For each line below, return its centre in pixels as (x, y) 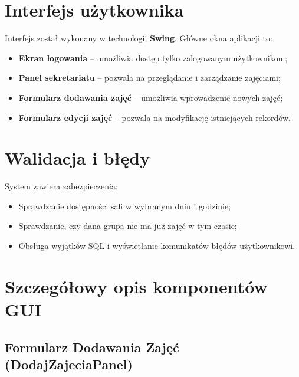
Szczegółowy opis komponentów (136, 286)
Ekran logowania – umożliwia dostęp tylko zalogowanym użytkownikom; (153, 58)
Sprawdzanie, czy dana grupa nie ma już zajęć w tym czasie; (128, 226)
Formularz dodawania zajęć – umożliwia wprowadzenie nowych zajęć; (151, 97)
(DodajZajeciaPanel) (69, 364)
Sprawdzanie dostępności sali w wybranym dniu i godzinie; (125, 206)
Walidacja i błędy (78, 158)
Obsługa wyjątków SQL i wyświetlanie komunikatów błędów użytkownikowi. (157, 245)
